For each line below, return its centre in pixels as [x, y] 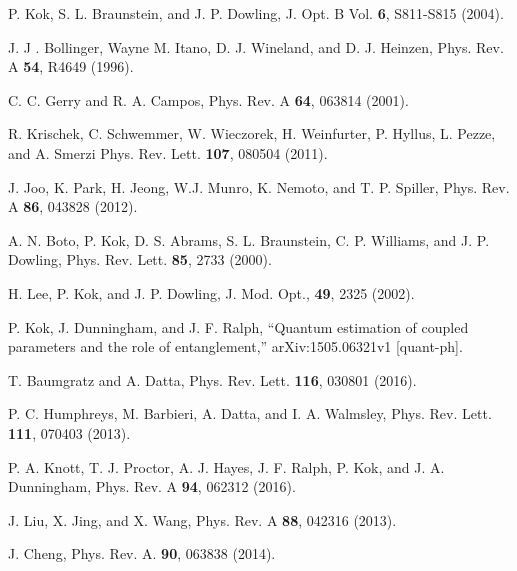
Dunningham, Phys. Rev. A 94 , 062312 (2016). [152, 486]
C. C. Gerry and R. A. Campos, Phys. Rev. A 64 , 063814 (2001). [208, 99]
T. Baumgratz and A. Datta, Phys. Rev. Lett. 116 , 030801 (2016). [212, 379]
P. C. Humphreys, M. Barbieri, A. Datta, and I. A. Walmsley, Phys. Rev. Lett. [250, 413]
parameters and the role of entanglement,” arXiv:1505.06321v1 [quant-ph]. [235, 346]
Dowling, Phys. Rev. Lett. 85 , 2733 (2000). [140, 259]
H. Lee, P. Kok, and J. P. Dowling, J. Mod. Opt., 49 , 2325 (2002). [211, 292]
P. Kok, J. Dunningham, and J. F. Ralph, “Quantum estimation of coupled [238, 326]
